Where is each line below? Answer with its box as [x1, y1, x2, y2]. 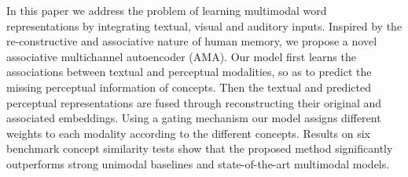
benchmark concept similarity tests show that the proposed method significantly [6, 140, 393, 157]
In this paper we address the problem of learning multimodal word [6, 2, 327, 18]
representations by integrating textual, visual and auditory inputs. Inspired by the [6, 17, 402, 34]
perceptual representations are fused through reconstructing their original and [6, 94, 382, 110]
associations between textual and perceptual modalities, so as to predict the [6, 63, 372, 80]
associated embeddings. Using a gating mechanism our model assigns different [6, 110, 381, 126]
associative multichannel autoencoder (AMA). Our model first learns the [6, 48, 356, 64]
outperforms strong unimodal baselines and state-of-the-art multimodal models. [6, 155, 390, 172]
